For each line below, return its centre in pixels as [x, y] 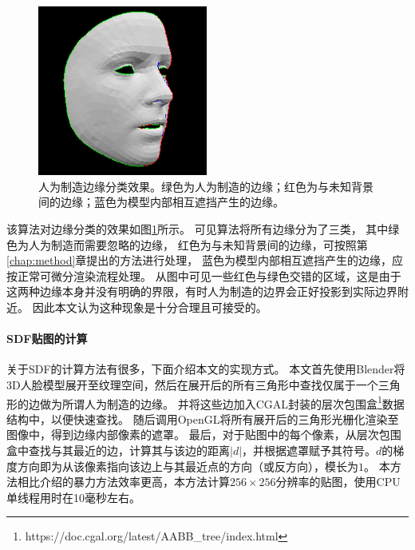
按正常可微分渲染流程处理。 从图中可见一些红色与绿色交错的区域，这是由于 [204, 275]
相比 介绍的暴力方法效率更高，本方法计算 [123, 482]
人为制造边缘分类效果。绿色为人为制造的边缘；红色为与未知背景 [206, 186]
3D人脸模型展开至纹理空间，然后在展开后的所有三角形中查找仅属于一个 [192, 384]
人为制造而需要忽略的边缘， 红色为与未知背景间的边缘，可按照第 [198, 244]
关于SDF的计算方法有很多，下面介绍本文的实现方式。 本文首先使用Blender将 [206, 369]
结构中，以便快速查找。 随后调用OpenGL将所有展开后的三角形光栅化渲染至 [203, 418]
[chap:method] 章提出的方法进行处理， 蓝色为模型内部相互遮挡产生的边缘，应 [205, 260]
